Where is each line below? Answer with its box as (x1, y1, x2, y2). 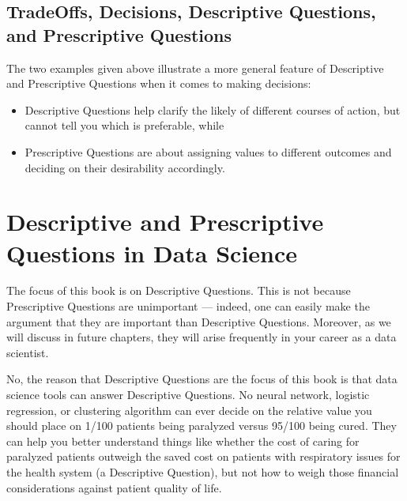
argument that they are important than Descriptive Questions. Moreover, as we (6, 313, 391, 330)
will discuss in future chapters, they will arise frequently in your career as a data (6, 329, 397, 345)
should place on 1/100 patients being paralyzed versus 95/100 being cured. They (6, 417, 397, 434)
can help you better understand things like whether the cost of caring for (6, 432, 360, 449)
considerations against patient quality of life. (6, 479, 222, 495)
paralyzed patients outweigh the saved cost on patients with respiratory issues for (6, 448, 401, 465)
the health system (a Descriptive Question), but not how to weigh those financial (6, 464, 399, 480)
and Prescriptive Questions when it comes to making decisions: (6, 75, 311, 92)
